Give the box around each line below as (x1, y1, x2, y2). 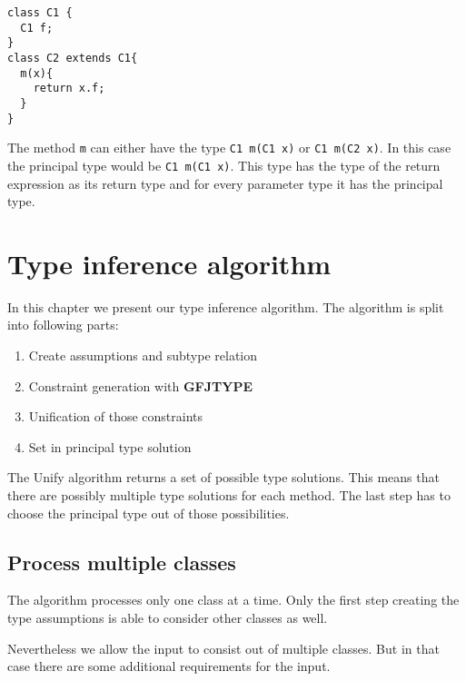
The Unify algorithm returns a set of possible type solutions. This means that (7, 468, 440, 487)
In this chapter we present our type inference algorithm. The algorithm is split (7, 297, 444, 316)
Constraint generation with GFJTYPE (28, 376, 253, 395)
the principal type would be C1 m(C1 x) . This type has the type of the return (7, 155, 441, 174)
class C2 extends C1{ (7, 51, 138, 64)
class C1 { (7, 6, 73, 19)
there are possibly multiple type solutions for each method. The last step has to (7, 486, 451, 505)
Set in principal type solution (28, 437, 192, 456)
